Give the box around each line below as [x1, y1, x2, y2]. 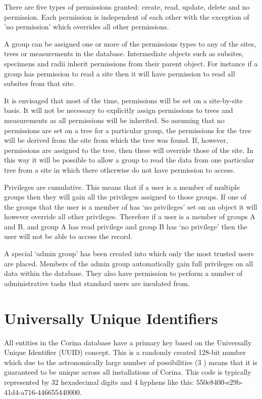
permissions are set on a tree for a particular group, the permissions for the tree [4, 125, 251, 135]
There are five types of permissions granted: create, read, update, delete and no [4, 2, 250, 12]
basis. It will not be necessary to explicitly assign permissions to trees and [4, 105, 233, 115]
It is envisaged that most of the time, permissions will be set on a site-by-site [4, 95, 243, 105]
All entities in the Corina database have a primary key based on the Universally [4, 337, 252, 347]
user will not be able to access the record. [4, 231, 133, 242]
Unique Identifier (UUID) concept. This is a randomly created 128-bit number [4, 347, 246, 357]
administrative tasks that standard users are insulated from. [4, 277, 190, 288]
